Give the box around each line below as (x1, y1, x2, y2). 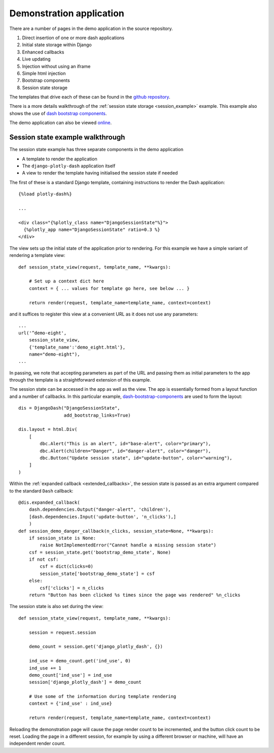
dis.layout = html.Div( (18, 426, 78, 432)
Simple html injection (22, 70, 66, 76)
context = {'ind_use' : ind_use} (28, 701, 113, 707)
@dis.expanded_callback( (18, 499, 80, 505)
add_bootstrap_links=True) (63, 412, 131, 418)
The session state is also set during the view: (9, 603, 104, 610)
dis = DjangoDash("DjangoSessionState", (18, 405, 120, 411)
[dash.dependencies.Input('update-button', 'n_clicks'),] (28, 514, 177, 519)
